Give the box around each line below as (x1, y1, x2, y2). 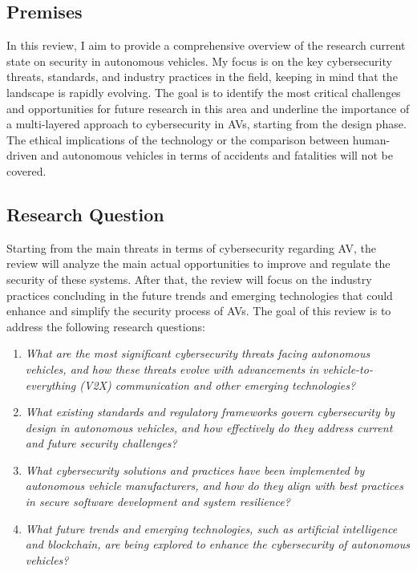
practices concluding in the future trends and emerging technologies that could (6, 286, 393, 303)
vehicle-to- (322, 360, 373, 377)
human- (352, 131, 391, 148)
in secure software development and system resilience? (25, 493, 290, 510)
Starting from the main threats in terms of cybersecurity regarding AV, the (6, 239, 377, 256)
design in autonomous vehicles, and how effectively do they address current (25, 419, 393, 435)
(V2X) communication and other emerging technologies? (79, 376, 356, 393)
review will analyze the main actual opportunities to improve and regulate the (6, 255, 391, 272)
